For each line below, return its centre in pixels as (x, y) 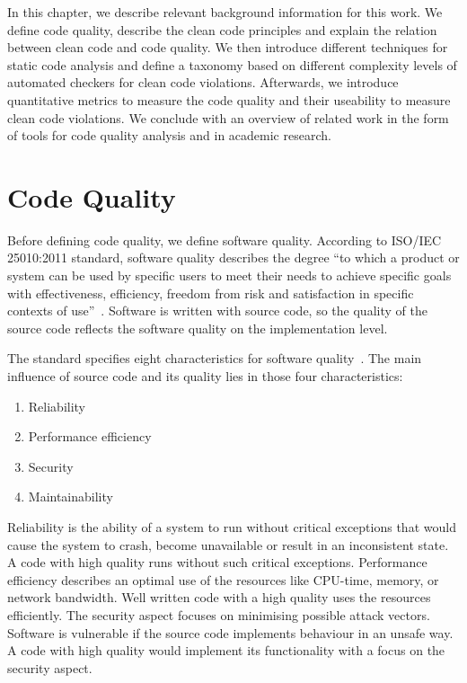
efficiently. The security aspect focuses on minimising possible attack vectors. (219, 614)
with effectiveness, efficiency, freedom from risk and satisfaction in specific (211, 293)
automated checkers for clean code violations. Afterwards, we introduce (203, 82)
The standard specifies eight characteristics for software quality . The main (215, 358)
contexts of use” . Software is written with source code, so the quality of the (217, 310)
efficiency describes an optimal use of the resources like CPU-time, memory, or (223, 579)
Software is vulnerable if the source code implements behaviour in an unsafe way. (230, 632)
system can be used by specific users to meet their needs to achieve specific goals (229, 275)
